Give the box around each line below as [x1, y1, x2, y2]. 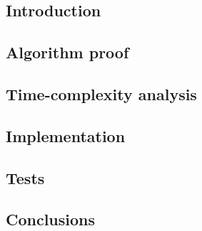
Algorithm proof [6, 41, 129, 63]
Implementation [6, 124, 126, 146]
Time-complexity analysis [6, 82, 197, 104]
